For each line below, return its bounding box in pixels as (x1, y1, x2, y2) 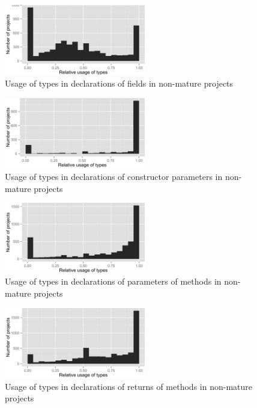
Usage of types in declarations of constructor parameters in (5, 170, 223, 182)
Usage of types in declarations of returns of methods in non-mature (5, 380, 252, 392)
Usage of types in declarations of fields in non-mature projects (5, 77, 234, 90)
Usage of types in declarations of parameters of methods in (5, 275, 222, 288)
